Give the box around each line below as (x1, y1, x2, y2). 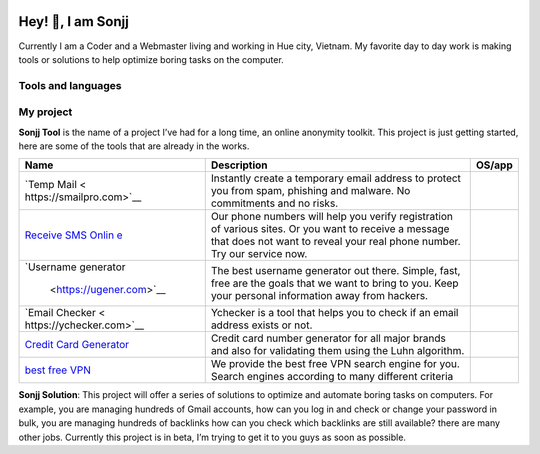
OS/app (475, 158, 514, 172)
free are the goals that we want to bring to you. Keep (210, 276, 459, 290)
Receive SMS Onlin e (24, 228, 124, 242)
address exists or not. (210, 318, 313, 332)
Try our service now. (210, 247, 308, 261)
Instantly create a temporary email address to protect (210, 171, 462, 185)
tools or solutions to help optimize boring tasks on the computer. (18, 53, 284, 65)
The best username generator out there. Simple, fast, (210, 264, 461, 278)
